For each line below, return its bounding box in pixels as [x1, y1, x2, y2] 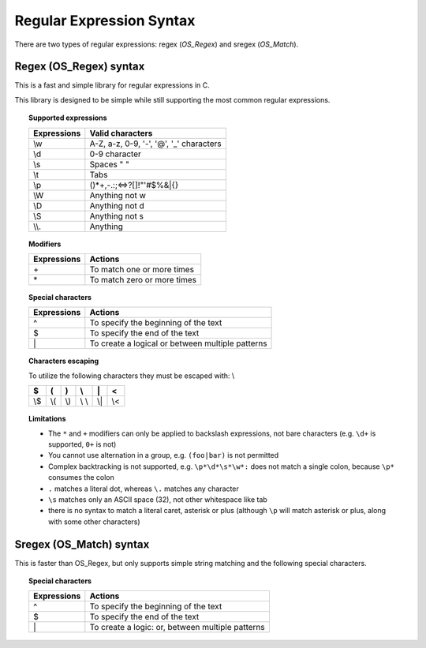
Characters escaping [28, 356, 99, 366]
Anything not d [89, 200, 145, 211]
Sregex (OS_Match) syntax [14, 538, 150, 551]
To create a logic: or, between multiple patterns [89, 622, 265, 633]
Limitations [28, 414, 66, 424]
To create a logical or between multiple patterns [89, 338, 267, 349]
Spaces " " [89, 159, 129, 170]
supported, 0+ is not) [48, 439, 117, 449]
